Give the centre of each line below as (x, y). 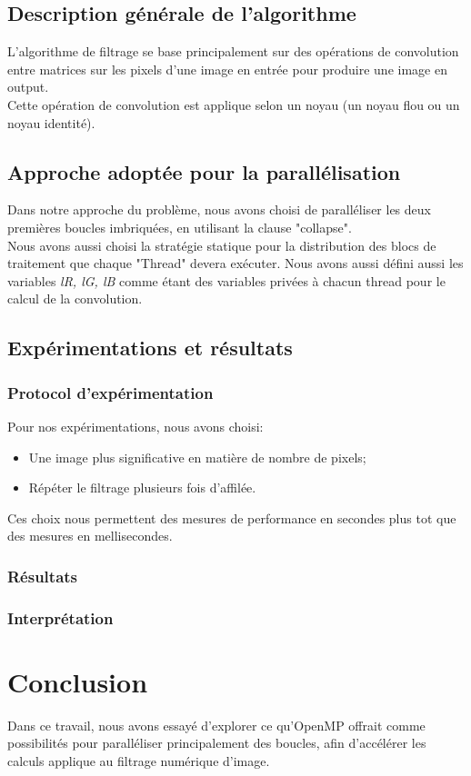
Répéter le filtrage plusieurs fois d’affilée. (142, 487)
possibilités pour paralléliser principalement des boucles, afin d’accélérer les (217, 743)
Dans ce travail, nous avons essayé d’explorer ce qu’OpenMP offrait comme (216, 725)
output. (28, 87)
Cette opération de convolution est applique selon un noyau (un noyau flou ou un (234, 104)
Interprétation (60, 617)
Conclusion (78, 681)
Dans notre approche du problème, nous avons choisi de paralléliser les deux (219, 209)
